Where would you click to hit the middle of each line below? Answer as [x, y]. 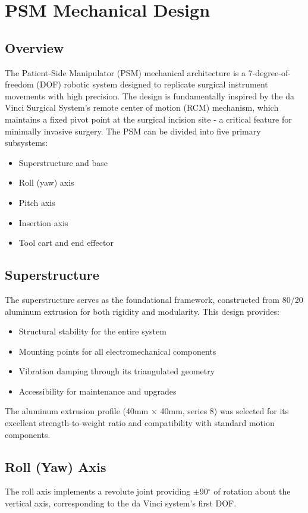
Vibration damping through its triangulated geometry [117, 371]
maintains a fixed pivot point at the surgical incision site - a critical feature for [148, 119]
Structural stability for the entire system [92, 331]
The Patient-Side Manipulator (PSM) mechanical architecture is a [125, 72]
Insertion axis [43, 222]
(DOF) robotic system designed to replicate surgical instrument [152, 84]
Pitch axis [37, 202]
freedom [19, 84]
